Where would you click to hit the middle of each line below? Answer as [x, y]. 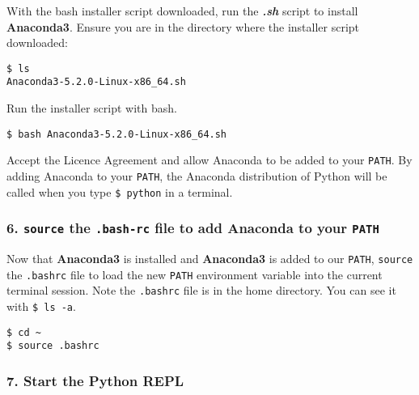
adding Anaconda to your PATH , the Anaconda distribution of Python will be [197, 176]
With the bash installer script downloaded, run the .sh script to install [182, 11]
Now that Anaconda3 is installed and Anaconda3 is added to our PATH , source [210, 259]
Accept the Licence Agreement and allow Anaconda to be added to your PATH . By [209, 160]
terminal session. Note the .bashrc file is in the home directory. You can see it [201, 290]
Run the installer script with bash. [92, 108]
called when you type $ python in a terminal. [120, 191]
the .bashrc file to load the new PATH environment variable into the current [195, 274]
